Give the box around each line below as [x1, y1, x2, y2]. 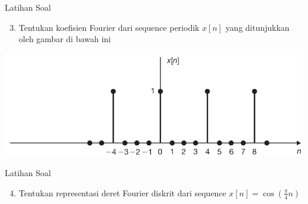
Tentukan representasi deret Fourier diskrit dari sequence [18, 186, 226, 199]
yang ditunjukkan [225, 21, 290, 33]
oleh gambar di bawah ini [18, 33, 111, 45]
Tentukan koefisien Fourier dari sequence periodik [18, 21, 200, 33]
